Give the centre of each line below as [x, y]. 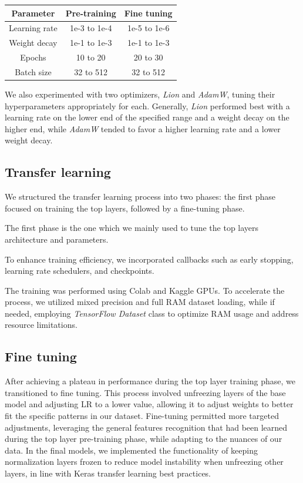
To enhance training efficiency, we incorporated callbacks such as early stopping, [149, 259]
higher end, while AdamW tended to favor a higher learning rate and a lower [143, 128]
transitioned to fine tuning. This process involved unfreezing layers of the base [145, 392]
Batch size [33, 71]
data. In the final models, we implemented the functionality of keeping [131, 450]
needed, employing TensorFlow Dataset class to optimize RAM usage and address [152, 313]
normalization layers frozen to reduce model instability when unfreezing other [144, 462]
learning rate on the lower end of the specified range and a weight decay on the [147, 117]
